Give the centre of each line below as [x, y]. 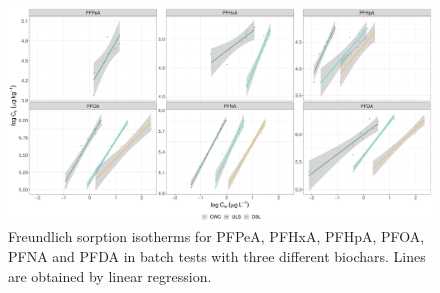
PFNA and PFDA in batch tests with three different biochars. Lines [217, 256]
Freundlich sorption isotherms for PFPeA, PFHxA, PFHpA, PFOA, [216, 236]
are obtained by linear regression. [110, 275]
